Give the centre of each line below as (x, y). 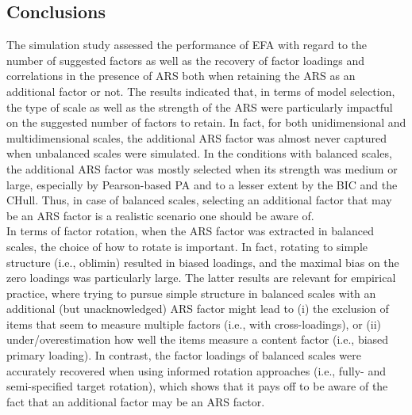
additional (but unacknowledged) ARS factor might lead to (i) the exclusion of (198, 308)
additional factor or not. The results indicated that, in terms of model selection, (201, 91)
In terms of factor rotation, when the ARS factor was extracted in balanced (190, 231)
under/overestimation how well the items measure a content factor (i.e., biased (198, 339)
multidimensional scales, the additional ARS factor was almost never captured (197, 137)
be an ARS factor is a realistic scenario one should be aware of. (160, 215)
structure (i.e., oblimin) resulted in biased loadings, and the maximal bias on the (203, 262)
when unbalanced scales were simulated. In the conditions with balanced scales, (199, 153)
